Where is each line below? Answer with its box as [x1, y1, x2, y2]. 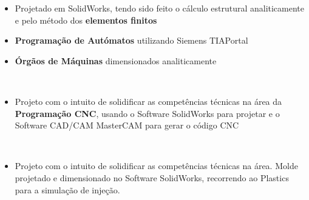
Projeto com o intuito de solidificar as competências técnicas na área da [15, 95, 282, 107]
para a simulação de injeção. [15, 183, 120, 196]
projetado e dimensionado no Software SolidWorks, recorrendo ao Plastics [15, 171, 289, 184]
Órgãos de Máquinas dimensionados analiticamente [15, 54, 217, 67]
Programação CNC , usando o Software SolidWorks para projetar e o [15, 107, 280, 119]
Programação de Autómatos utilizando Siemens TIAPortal [15, 34, 248, 47]
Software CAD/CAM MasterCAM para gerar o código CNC [15, 119, 239, 132]
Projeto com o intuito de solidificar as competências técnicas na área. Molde [15, 159, 298, 172]
